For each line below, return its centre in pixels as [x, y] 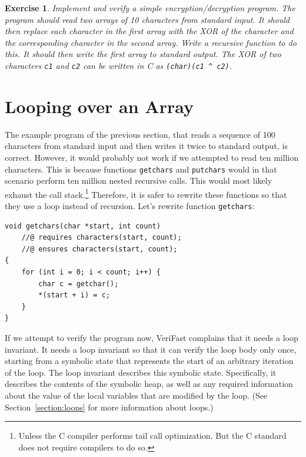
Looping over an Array [99, 106]
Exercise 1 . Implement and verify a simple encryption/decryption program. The [150, 8]
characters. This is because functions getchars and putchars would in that [141, 169]
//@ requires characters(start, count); [102, 238]
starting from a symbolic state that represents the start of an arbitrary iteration [149, 361]
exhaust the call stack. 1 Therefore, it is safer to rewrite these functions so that [146, 193]
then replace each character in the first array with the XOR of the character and [149, 31]
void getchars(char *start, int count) [83, 226]
